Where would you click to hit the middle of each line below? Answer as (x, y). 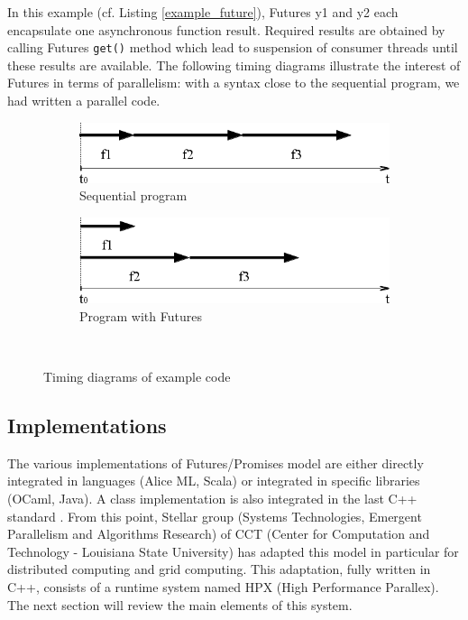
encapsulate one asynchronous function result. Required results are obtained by (226, 29)
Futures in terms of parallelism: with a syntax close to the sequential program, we (234, 83)
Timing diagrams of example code (137, 377)
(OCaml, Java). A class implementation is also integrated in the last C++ (212, 498)
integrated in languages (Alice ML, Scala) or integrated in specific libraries (214, 481)
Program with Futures (141, 315)
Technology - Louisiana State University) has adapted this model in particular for (233, 551)
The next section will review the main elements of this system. (180, 604)
